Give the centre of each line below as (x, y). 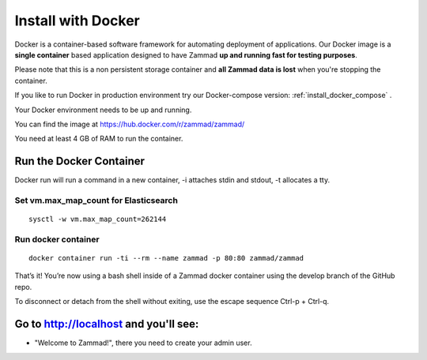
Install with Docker (77, 21)
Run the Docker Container (80, 161)
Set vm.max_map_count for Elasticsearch (96, 200)
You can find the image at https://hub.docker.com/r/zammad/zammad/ (130, 124)
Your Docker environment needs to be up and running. (103, 110)
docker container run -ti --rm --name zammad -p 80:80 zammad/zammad (166, 258)
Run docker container (57, 239)
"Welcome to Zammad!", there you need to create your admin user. (143, 343)
